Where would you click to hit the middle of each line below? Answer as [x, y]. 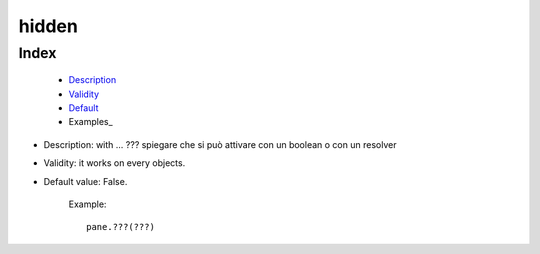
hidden [48, 26]
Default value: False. [85, 181]
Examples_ [91, 122]
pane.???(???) [120, 227]
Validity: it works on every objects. [114, 163]
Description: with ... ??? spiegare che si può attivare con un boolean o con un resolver [220, 144]
